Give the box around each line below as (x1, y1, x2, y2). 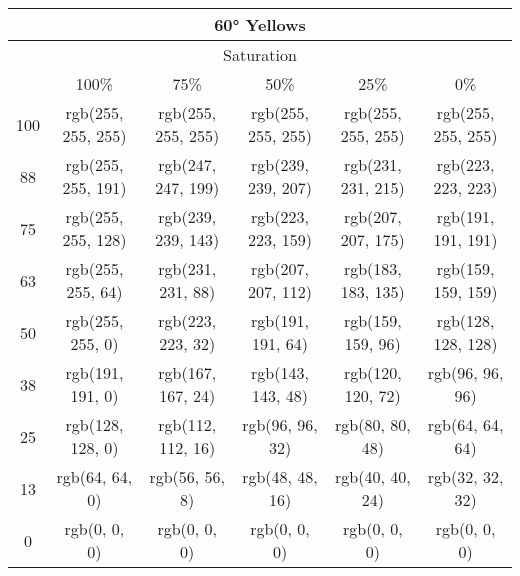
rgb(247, (158, 153, 217, 176)
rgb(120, (343, 361, 402, 384)
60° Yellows (214, 13, 306, 36)
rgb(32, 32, (427, 465, 504, 488)
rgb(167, (158, 361, 217, 384)
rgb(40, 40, (334, 465, 411, 488)
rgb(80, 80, (334, 413, 411, 436)
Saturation (223, 43, 297, 66)
